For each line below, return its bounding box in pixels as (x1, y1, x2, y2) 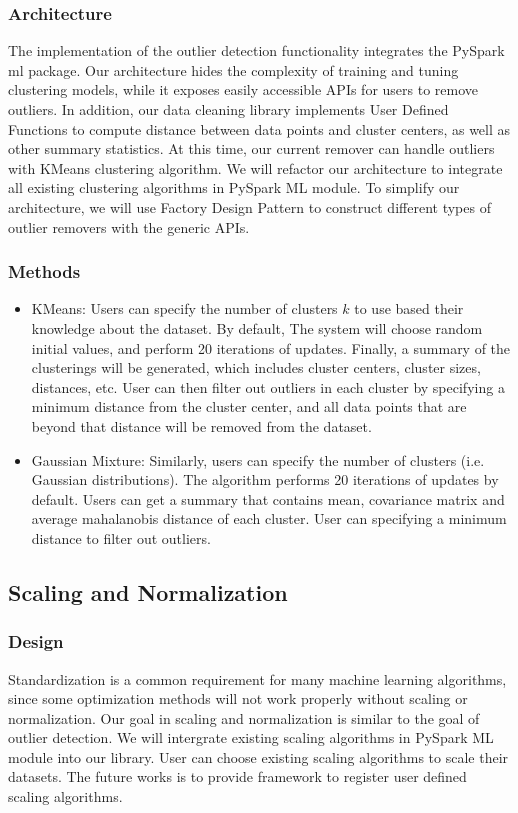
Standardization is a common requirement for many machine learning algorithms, (8, 668, 507, 689)
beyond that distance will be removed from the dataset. (31, 415, 372, 436)
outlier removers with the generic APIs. (8, 216, 250, 237)
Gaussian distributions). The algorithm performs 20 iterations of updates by (31, 469, 499, 490)
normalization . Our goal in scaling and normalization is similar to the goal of (8, 707, 480, 728)
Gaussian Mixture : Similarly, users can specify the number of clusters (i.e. (31, 449, 485, 470)
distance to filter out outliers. (31, 527, 211, 548)
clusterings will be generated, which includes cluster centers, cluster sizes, (31, 357, 481, 378)
